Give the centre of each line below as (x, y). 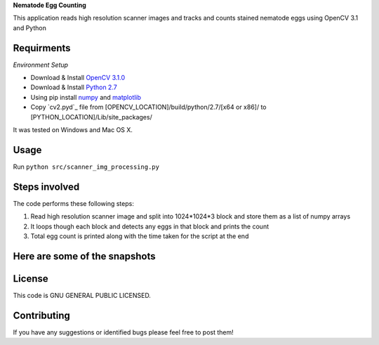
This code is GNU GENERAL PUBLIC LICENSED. (82, 295)
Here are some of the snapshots (84, 256)
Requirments (42, 48)
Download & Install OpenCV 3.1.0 (78, 78)
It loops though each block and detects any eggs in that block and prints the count (150, 226)
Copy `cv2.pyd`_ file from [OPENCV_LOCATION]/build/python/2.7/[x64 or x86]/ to (148, 107)
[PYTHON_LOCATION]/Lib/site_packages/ (91, 117)
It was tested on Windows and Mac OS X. (73, 130)
